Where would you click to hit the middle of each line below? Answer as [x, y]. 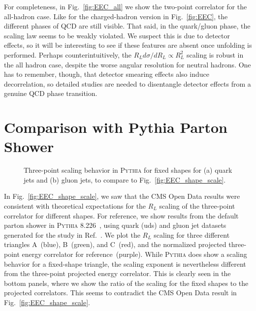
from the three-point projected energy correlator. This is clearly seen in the [117, 273]
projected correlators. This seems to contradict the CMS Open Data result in [120, 293]
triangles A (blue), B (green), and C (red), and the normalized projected [115, 244]
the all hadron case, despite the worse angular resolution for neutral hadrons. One [128, 64]
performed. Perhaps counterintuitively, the [68, 54]
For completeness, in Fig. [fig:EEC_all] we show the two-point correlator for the [126, 6]
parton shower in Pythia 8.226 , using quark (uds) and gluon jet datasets [115, 225]
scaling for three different [192, 234]
